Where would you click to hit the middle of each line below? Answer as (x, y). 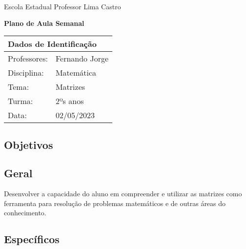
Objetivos (29, 144)
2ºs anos (70, 101)
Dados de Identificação (52, 44)
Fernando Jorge (82, 59)
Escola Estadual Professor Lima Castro (62, 6)
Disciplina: (26, 73)
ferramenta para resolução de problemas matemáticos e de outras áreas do (115, 203)
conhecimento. (25, 213)
